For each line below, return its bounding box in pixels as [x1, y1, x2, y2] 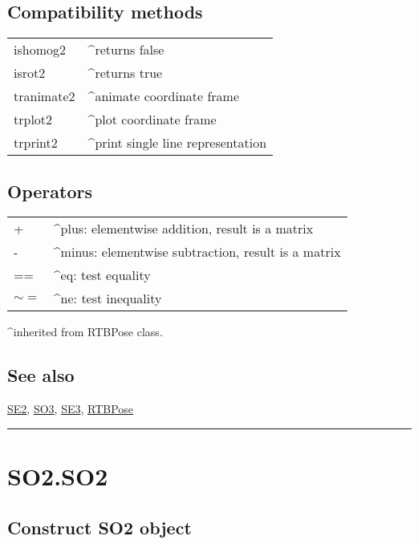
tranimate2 [14, 87, 75, 106]
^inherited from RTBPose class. [7, 323, 163, 340]
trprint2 [14, 133, 58, 152]
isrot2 [14, 63, 46, 83]
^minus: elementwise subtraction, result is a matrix [53, 242, 341, 262]
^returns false [87, 40, 164, 59]
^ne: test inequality [53, 289, 162, 308]
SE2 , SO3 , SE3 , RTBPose [7, 400, 134, 417]
